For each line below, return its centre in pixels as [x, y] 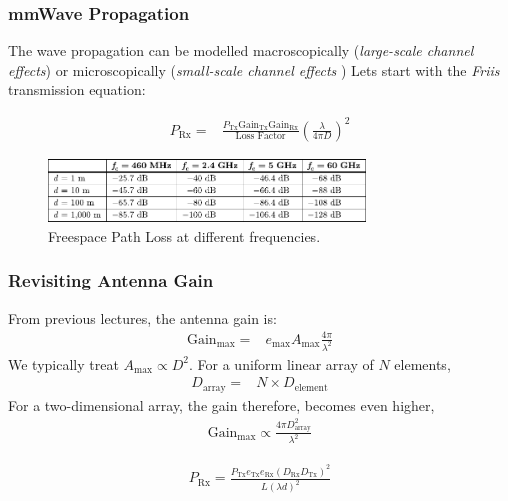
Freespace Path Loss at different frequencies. [184, 235]
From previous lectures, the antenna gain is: [142, 317]
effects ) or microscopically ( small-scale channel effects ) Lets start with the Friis [254, 69]
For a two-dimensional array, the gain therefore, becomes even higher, [221, 404]
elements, [422, 363]
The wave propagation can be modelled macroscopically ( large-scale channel [241, 50]
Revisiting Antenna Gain [111, 280]
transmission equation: [77, 89]
